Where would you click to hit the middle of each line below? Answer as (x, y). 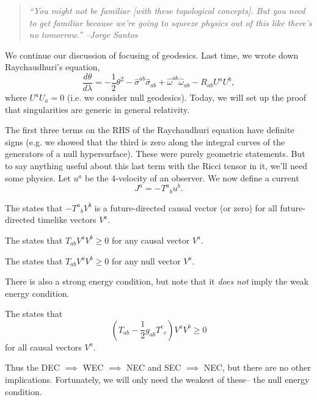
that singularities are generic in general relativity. (97, 109)
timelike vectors (67, 220)
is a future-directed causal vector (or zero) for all (186, 207)
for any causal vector (151, 240)
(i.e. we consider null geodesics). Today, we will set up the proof (187, 97)
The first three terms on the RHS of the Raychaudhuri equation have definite (150, 130)
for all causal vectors (43, 347)
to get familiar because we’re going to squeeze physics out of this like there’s (170, 22)
